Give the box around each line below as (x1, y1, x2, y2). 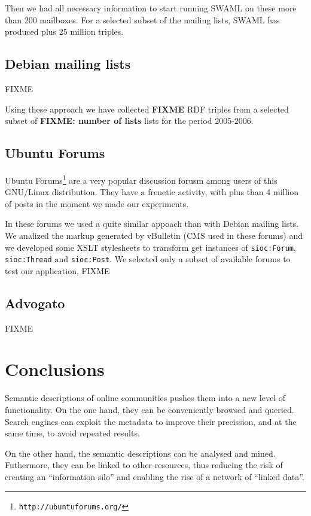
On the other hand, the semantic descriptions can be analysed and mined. (5, 447, 276, 459)
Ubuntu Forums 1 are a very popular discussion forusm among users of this (5, 172, 278, 186)
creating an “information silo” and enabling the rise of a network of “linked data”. (5, 470, 304, 482)
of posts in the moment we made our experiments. (5, 197, 189, 210)
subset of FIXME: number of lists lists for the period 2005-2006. (5, 114, 254, 127)
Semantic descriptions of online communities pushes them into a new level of (5, 391, 285, 404)
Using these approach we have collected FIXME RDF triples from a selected (5, 102, 289, 115)
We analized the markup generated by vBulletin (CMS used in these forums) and (5, 229, 303, 241)
